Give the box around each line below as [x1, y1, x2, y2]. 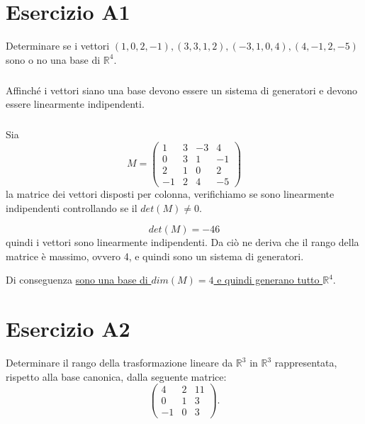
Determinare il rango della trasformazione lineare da [6, 355, 233, 370]
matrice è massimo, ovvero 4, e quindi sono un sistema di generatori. [6, 248, 304, 263]
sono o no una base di [6, 52, 101, 67]
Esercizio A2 [6, 314, 130, 343]
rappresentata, [274, 355, 337, 370]
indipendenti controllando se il [6, 200, 137, 215]
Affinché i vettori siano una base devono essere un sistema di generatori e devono [6, 82, 358, 97]
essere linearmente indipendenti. [6, 96, 145, 111]
